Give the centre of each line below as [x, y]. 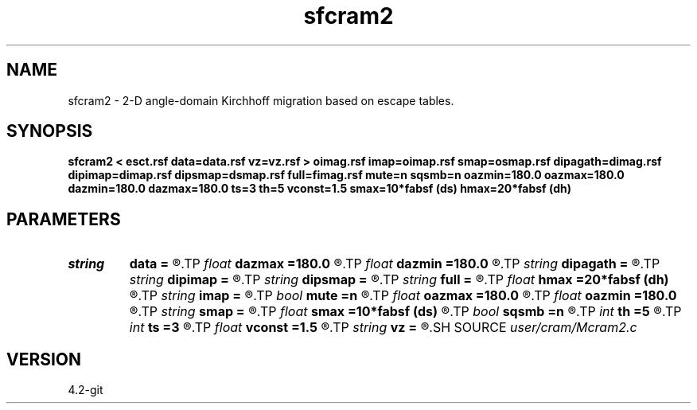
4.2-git [86, 390]
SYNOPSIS [50, 131]
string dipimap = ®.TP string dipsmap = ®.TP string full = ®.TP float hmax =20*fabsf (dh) [399, 280]
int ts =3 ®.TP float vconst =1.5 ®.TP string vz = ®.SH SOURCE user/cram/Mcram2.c [383, 328]
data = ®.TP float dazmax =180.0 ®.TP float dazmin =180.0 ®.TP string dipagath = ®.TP [395, 264]
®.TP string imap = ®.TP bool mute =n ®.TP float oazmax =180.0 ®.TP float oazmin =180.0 [403, 296]
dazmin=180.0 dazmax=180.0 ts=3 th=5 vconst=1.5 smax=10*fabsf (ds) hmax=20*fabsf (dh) [319, 189]
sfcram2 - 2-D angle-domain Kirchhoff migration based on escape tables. [261, 100]
